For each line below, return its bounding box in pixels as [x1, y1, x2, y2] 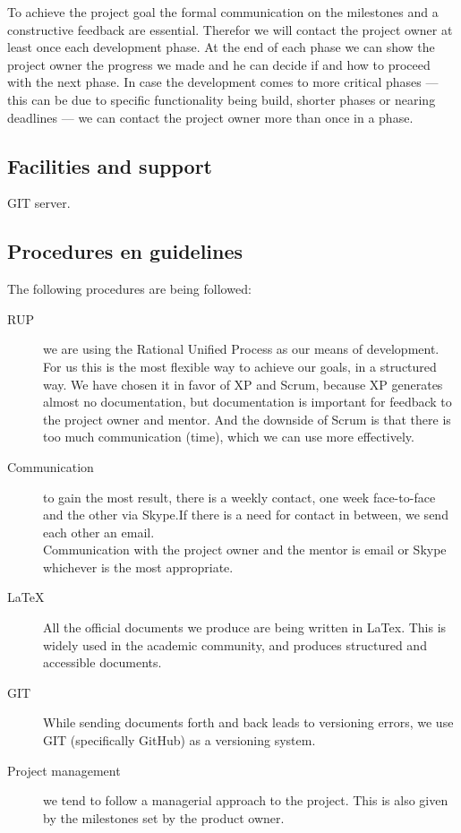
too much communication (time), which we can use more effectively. [43, 427, 414, 446]
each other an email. [43, 522, 155, 541]
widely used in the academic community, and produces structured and [43, 635, 427, 654]
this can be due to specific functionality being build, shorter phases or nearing [7, 90, 436, 108]
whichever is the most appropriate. [43, 557, 234, 576]
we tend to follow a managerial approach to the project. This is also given [43, 791, 448, 810]
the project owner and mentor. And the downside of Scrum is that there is [43, 409, 451, 428]
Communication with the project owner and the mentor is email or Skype [43, 540, 447, 559]
